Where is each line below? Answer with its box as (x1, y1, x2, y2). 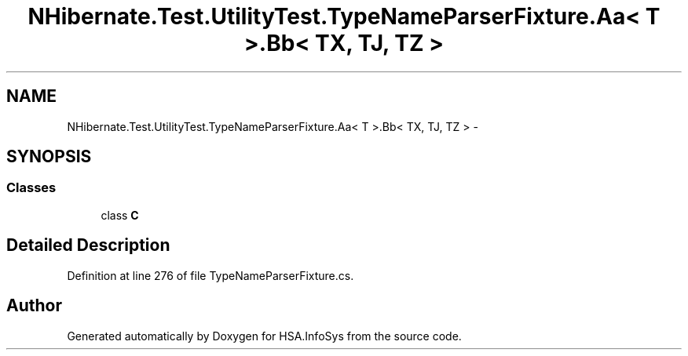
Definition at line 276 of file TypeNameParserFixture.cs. (67, 268, 354, 282)
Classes (6, 180, 57, 196)
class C (101, 208, 139, 222)
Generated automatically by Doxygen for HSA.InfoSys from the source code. (67, 329, 462, 343)
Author (6, 296, 62, 316)
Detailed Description (6, 235, 170, 256)
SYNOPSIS (6, 147, 92, 167)
